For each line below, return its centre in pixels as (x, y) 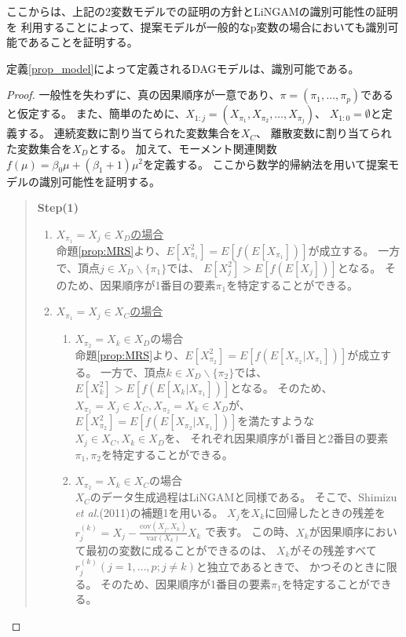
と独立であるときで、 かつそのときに (291, 566)
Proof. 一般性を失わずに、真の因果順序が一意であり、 (143, 95)
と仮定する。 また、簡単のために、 (96, 113)
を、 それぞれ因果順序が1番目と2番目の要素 (276, 438)
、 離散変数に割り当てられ (324, 133)
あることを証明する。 (83, 42)
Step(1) (58, 207)
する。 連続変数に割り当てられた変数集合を (129, 133)
